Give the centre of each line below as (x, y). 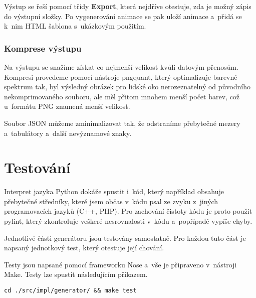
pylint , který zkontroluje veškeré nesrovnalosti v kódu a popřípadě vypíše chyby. (128, 221)
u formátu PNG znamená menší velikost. (67, 106)
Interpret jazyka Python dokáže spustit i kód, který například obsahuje (114, 191)
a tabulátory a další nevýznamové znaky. (68, 133)
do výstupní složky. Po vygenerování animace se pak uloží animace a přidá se (123, 16)
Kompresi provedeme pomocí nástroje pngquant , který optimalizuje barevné (121, 77)
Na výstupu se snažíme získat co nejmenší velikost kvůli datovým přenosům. (121, 67)
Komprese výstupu (43, 48)
